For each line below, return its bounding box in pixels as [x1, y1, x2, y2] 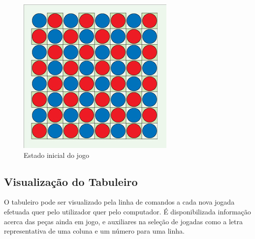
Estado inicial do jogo [24, 149, 89, 160]
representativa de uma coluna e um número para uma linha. [4, 226, 185, 236]
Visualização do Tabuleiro [4, 174, 138, 189]
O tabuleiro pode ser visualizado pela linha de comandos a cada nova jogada [4, 197, 235, 207]
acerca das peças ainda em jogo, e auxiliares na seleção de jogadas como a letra [4, 216, 243, 226]
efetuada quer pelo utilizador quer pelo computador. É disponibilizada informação [4, 206, 251, 216]
